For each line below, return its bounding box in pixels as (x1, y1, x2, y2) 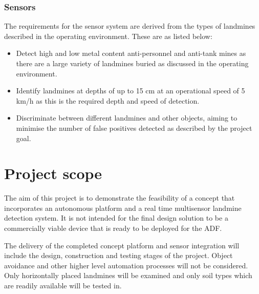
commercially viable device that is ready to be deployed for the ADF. (4, 223, 222, 233)
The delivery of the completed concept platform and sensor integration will (4, 240, 240, 250)
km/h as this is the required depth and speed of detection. (16, 95, 200, 106)
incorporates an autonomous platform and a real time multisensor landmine (4, 202, 242, 213)
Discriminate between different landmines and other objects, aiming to (16, 112, 238, 123)
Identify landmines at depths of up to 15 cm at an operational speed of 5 (16, 85, 245, 96)
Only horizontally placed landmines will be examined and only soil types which (4, 270, 252, 281)
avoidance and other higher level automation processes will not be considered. (4, 260, 248, 270)
